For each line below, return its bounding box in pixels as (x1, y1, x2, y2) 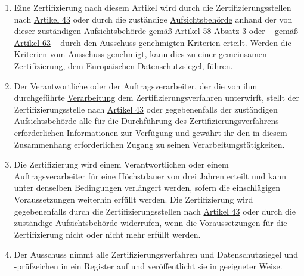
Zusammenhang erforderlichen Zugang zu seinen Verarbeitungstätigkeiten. (14, 138, 285, 150)
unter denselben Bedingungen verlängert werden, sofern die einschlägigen (14, 181, 281, 194)
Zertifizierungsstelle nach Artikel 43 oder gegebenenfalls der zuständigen (14, 103, 278, 115)
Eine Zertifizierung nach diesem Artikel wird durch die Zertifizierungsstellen (14, 1, 291, 13)
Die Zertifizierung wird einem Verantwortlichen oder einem (14, 158, 229, 170)
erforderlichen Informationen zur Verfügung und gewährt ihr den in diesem (14, 126, 287, 138)
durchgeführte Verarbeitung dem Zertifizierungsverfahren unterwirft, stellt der (14, 91, 300, 104)
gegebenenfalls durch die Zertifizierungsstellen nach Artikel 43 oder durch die (14, 204, 296, 217)
